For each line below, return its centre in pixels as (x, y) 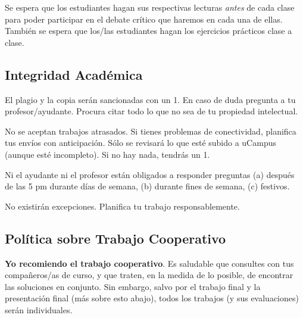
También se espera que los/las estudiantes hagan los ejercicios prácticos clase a (149, 31)
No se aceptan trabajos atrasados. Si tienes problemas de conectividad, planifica (151, 131)
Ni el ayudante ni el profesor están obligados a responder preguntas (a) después (150, 174)
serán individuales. (39, 309)
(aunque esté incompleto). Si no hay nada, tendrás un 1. (107, 154)
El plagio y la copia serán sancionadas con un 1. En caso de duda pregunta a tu (150, 99)
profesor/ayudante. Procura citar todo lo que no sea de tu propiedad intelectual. (151, 111)
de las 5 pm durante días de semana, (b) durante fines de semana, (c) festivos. (147, 186)
